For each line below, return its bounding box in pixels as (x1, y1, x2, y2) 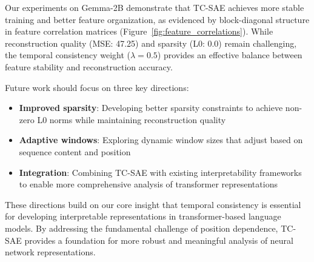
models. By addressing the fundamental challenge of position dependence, (5, 221, 278, 234)
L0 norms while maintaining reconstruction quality (37, 113, 226, 126)
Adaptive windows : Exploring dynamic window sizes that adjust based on (19, 133, 303, 146)
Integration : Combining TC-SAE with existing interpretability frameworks (19, 166, 302, 178)
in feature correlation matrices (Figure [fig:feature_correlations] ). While (5, 25, 273, 38)
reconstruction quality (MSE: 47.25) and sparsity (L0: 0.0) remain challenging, (5, 36, 297, 49)
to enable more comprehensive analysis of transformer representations (19, 178, 278, 190)
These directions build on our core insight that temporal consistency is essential (5, 198, 301, 210)
